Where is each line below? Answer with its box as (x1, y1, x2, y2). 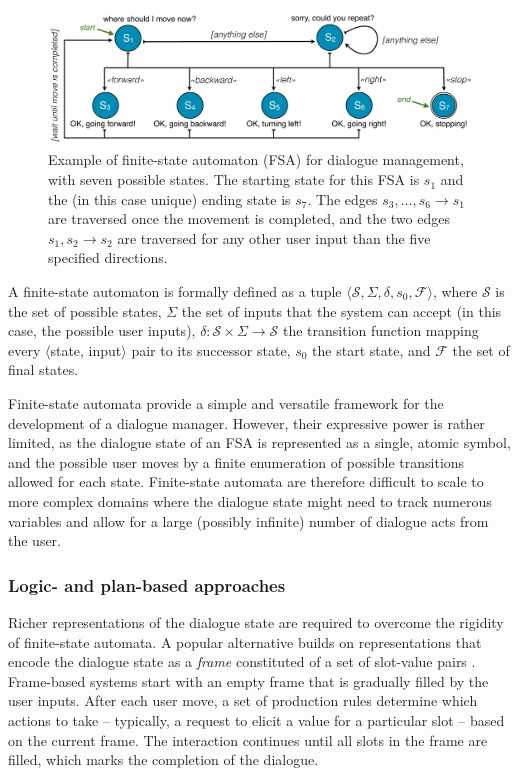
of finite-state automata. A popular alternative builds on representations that (8, 631, 482, 652)
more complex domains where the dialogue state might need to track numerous (8, 490, 492, 511)
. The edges (307, 188, 378, 209)
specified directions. (48, 247, 168, 268)
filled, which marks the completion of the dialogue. (8, 749, 319, 770)
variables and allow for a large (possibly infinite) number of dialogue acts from (8, 510, 489, 531)
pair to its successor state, (131, 339, 291, 360)
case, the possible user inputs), (8, 320, 196, 341)
